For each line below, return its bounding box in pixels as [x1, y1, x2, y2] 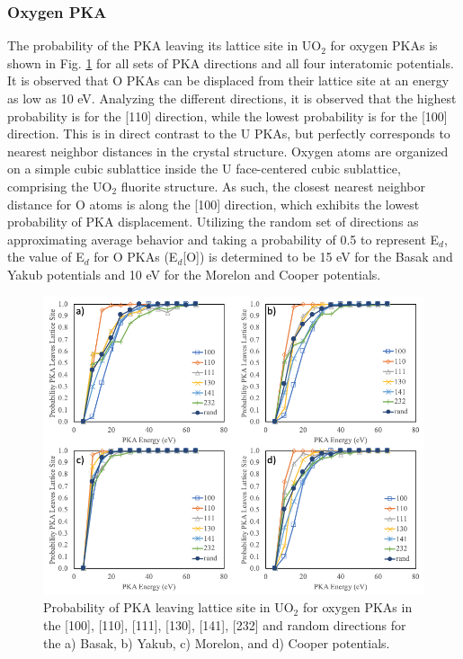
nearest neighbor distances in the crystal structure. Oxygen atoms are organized [7, 141, 449, 160]
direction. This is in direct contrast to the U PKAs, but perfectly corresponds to [7, 124, 450, 143]
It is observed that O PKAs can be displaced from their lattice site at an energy [7, 71, 450, 90]
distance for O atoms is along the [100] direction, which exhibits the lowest [7, 194, 420, 213]
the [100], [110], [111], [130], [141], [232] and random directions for [43, 616, 406, 634]
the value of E [7, 247, 85, 266]
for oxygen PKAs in [302, 598, 413, 617]
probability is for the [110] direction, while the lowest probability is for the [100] [7, 106, 448, 125]
